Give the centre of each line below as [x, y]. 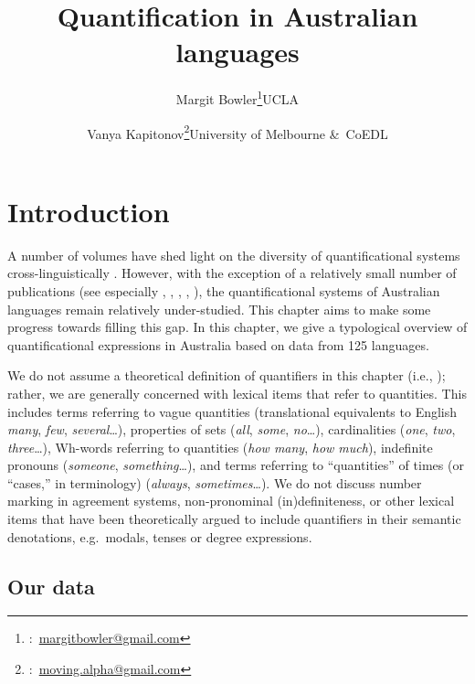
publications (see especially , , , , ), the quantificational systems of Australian [224, 290]
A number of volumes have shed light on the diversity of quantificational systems [234, 255]
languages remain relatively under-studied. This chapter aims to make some [219, 309]
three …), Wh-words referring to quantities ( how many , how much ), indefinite [220, 447]
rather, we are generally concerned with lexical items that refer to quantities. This [237, 393]
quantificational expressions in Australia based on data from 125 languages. [218, 344]
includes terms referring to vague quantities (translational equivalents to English [232, 411]
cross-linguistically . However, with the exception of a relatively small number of [232, 273]
